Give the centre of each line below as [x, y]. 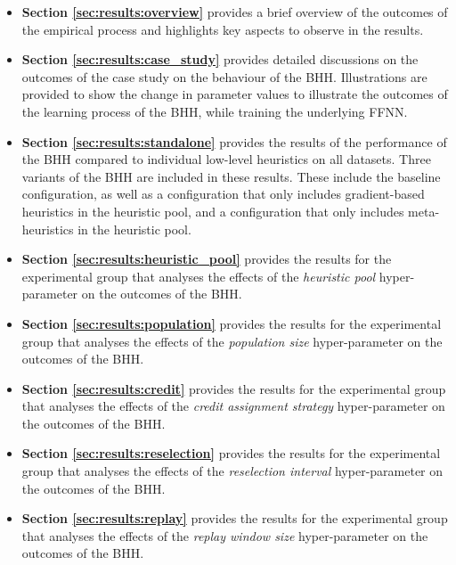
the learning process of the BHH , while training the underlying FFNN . [215, 111]
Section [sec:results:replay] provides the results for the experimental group [235, 518]
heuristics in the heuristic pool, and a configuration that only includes [213, 211]
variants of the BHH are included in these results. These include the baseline [231, 176]
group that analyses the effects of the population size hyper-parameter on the [232, 341]
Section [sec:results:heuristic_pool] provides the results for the [207, 259]
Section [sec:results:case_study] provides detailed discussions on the [220, 59]
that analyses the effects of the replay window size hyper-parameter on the [225, 535]
